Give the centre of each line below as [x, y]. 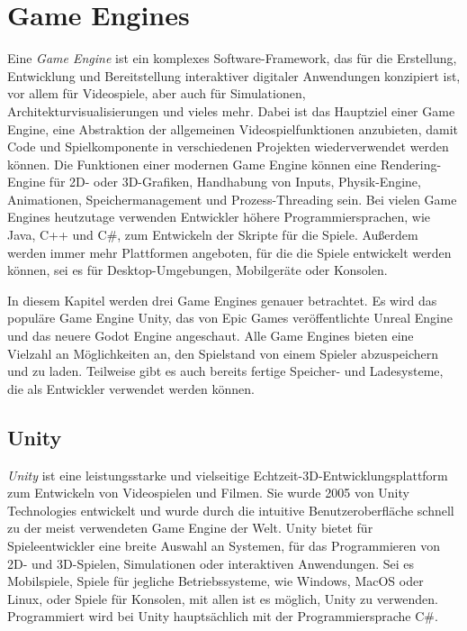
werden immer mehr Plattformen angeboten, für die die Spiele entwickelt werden [229, 252]
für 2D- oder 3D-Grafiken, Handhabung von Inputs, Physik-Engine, [235, 182]
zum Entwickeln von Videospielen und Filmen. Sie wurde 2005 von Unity [208, 493]
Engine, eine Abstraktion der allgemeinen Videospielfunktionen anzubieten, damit [233, 128]
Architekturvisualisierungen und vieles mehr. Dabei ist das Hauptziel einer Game [231, 110]
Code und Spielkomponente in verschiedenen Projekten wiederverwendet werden [228, 146]
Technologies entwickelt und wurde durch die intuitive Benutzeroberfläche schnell [231, 510]
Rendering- [411, 164]
